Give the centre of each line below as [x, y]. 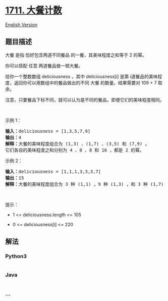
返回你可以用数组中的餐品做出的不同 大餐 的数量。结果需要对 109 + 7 [86, 83]
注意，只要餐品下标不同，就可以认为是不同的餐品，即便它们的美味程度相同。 [85, 99]
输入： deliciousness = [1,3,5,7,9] [48, 131]
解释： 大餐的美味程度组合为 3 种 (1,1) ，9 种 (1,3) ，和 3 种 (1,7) [85, 184]
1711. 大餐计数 [34, 10]
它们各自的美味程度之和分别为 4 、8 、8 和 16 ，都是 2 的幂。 [75, 150]
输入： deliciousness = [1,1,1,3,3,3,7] [53, 171]
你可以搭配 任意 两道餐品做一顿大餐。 [44, 66]
